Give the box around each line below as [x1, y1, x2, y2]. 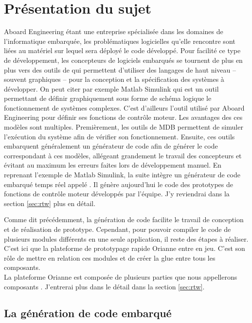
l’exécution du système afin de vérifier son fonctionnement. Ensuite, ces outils [4, 131, 235, 141]
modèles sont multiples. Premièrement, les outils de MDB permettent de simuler [4, 122, 243, 132]
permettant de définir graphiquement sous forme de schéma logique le [4, 93, 212, 103]
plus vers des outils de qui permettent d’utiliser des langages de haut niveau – [4, 64, 236, 75]
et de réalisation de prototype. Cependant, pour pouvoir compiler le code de [4, 224, 231, 234]
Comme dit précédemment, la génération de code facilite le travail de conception [4, 214, 244, 225]
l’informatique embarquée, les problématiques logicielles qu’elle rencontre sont [4, 36, 235, 46]
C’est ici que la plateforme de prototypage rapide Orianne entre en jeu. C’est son [4, 243, 245, 253]
